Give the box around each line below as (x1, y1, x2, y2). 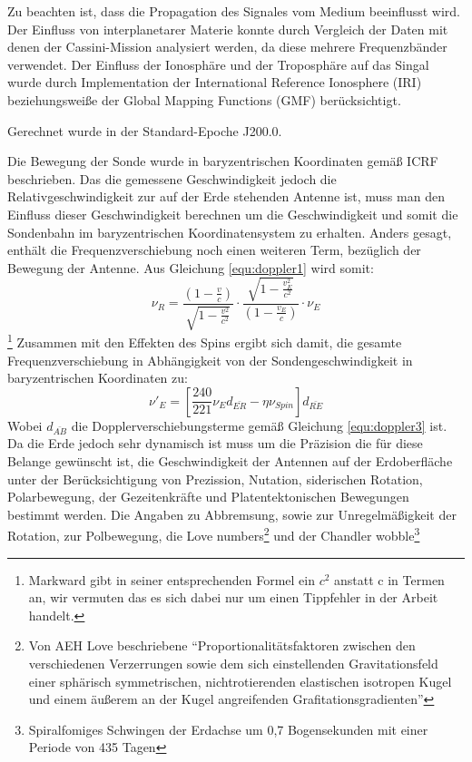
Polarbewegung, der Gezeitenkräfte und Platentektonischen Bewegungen (7, 487, 409, 506)
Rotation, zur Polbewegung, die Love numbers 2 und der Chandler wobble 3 (7, 523, 420, 545)
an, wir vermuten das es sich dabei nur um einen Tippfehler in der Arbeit (28, 588, 438, 607)
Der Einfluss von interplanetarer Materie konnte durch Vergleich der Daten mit (7, 19, 448, 38)
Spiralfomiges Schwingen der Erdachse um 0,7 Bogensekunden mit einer (28, 719, 428, 738)
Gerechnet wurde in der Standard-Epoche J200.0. (7, 121, 282, 140)
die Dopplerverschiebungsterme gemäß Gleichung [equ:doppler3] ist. (71, 415, 447, 435)
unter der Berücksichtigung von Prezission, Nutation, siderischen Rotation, (7, 469, 423, 488)
